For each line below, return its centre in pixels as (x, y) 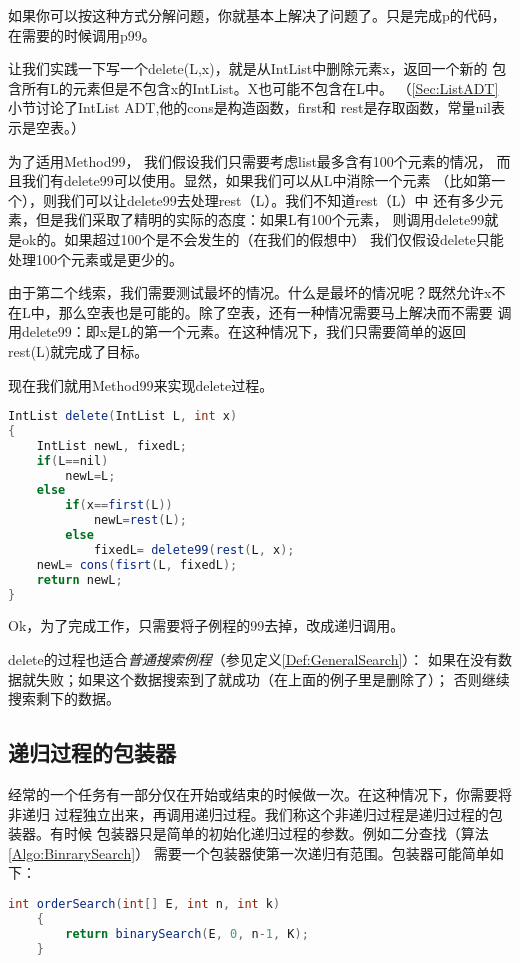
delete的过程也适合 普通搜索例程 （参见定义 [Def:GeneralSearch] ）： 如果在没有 (253, 659)
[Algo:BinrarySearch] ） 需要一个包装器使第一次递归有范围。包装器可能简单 (249, 852)
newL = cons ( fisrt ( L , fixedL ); (137, 564)
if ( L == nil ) (72, 460)
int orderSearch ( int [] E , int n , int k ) (144, 904)
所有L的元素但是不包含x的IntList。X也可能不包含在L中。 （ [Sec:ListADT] (260, 87)
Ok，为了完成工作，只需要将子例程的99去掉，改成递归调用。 (206, 625)
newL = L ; (90, 475)
